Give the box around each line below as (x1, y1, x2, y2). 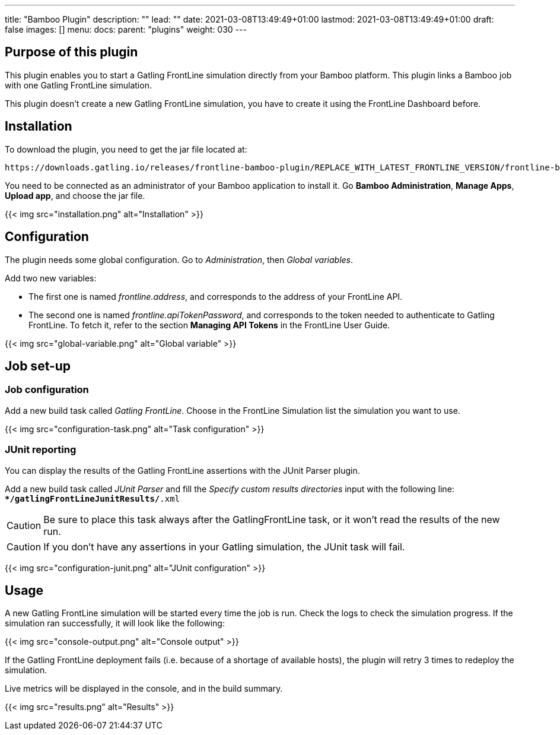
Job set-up (5, 358, 71, 373)
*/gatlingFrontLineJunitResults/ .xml (5, 493, 180, 503)
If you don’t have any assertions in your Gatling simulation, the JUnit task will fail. (43, 540, 405, 553)
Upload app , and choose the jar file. (5, 190, 145, 201)
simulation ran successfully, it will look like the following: (5, 618, 225, 629)
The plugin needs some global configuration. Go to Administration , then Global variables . (5, 254, 354, 265)
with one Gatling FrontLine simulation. (5, 80, 152, 90)
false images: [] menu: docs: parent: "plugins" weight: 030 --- (5, 24, 247, 34)
